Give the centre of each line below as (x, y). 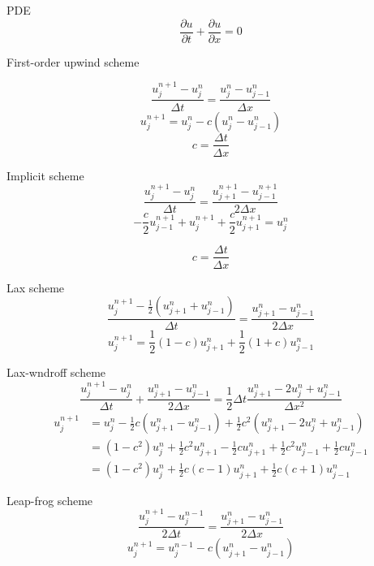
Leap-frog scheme (50, 500)
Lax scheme (36, 287)
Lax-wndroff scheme (56, 372)
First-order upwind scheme (73, 61)
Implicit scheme (45, 175)
